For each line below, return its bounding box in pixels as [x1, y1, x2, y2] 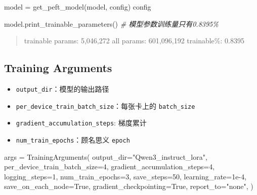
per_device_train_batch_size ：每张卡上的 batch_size [16, 100, 195, 111]
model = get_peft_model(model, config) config [4, 2, 151, 12]
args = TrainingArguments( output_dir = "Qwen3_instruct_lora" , [4, 151, 207, 162]
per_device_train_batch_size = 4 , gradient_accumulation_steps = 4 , [4, 161, 215, 172]
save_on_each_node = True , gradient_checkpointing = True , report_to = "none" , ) [4, 181, 253, 191]
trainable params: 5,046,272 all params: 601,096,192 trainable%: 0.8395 [24, 35, 244, 46]
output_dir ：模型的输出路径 [16, 83, 109, 94]
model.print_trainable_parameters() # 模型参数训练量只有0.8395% [4, 18, 219, 29]
